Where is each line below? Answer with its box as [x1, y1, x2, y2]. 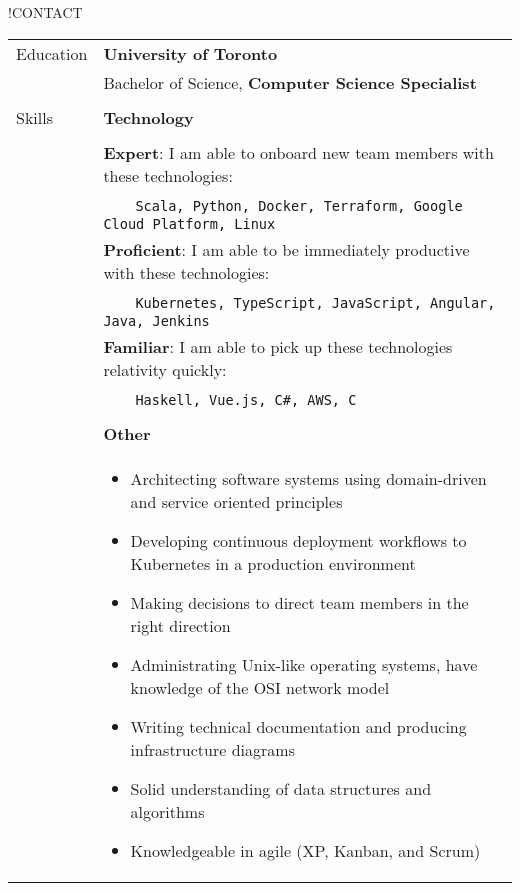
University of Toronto [103, 41, 278, 65]
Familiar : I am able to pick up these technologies [103, 334, 453, 358]
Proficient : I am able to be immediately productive [103, 237, 470, 261]
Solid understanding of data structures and [130, 776, 432, 800]
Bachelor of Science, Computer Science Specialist [103, 70, 477, 94]
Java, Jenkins [103, 312, 210, 329]
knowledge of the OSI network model [130, 675, 390, 699]
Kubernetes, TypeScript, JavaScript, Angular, [135, 294, 496, 311]
